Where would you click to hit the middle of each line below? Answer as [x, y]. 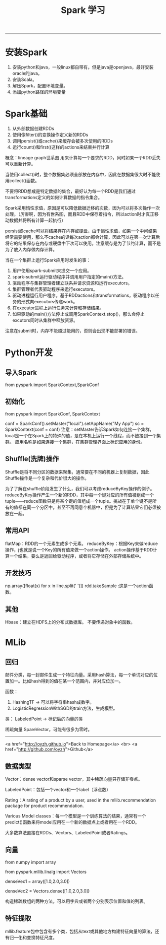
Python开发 [29, 353]
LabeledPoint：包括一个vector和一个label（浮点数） [58, 789]
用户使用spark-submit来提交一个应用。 [52, 270]
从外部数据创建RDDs [33, 129]
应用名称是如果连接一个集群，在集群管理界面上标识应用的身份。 [80, 442]
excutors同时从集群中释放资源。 [45, 320]
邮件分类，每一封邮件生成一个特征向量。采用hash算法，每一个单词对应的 [79, 675]
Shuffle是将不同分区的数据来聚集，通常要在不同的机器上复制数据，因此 [77, 472]
